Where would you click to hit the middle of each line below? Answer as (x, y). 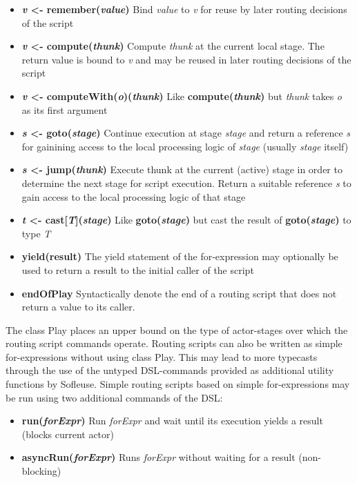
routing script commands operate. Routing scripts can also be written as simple (174, 343)
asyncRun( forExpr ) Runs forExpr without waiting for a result (158, 457)
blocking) (41, 471)
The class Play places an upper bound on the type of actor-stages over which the (177, 329)
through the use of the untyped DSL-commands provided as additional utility (170, 370)
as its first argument (65, 109)
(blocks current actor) (68, 434)
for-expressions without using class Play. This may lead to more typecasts (162, 356)
